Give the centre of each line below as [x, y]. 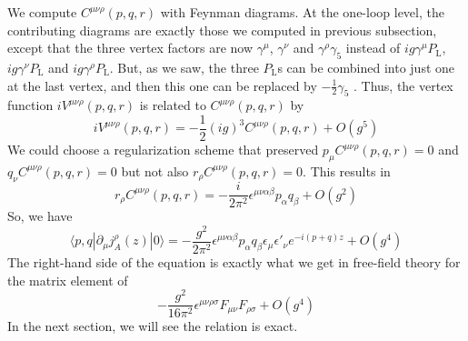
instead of [373, 48]
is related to [173, 105]
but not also [155, 170]
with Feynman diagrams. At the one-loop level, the [302, 12]
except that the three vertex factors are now [130, 48]
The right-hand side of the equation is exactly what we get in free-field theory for [234, 262]
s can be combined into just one [366, 67]
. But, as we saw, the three [184, 67]
